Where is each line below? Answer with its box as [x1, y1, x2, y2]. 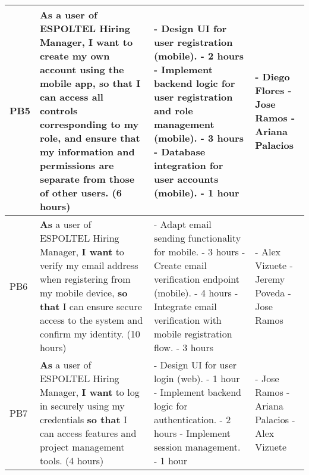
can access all [39, 90, 103, 104]
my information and [39, 145, 135, 158]
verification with [153, 313, 222, 327]
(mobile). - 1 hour [153, 186, 239, 199]
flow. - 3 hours [153, 340, 214, 354]
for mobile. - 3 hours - [153, 245, 245, 258]
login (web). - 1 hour [153, 371, 240, 385]
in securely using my [39, 399, 125, 412]
